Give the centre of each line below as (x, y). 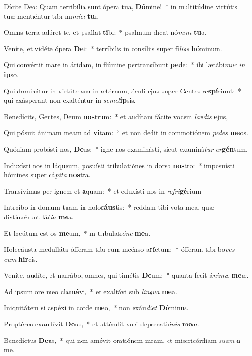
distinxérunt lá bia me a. (39, 216)
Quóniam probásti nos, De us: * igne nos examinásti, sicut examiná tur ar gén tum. (126, 148)
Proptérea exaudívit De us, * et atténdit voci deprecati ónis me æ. (101, 324)
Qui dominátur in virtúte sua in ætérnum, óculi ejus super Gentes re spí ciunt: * (123, 90)
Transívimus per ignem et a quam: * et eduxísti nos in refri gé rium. (103, 191)
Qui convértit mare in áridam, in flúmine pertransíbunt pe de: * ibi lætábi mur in (125, 65)
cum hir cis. (21, 258)
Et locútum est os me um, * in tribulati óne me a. (77, 233)
